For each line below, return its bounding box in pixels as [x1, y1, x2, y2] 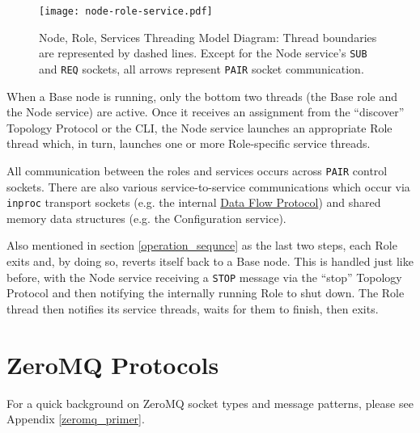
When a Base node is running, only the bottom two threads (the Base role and [6, 87, 398, 104]
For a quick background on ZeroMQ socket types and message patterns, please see [6, 394, 414, 411]
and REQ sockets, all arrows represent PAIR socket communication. [39, 60, 364, 77]
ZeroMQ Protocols [6, 347, 219, 380]
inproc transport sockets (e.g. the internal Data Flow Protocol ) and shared [6, 194, 381, 211]
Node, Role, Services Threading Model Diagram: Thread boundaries [39, 28, 377, 45]
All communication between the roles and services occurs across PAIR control [6, 162, 388, 179]
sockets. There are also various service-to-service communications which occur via [6, 178, 410, 195]
